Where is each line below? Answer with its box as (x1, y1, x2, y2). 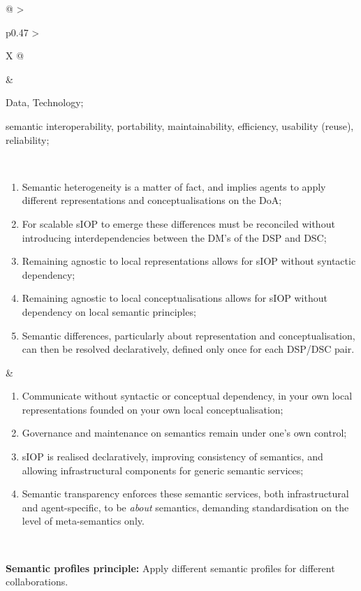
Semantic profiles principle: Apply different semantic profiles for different (6, 560, 335, 575)
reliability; (6, 132, 50, 147)
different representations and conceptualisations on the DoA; (22, 193, 282, 207)
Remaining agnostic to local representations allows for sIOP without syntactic (22, 254, 356, 268)
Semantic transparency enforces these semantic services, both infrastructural (22, 486, 349, 501)
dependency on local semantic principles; (22, 304, 196, 319)
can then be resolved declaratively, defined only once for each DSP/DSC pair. (22, 342, 355, 356)
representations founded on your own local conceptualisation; (22, 402, 283, 416)
